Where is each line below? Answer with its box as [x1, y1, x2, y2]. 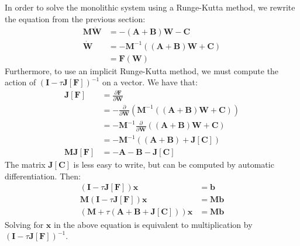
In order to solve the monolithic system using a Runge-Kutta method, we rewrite [5, 1, 295, 13]
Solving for [5, 218, 44, 230]
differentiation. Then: [5, 169, 81, 182]
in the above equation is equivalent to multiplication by [54, 218, 253, 230]
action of [5, 76, 36, 88]
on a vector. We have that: [102, 76, 198, 88]
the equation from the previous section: [5, 12, 146, 25]
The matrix [5, 158, 46, 171]
